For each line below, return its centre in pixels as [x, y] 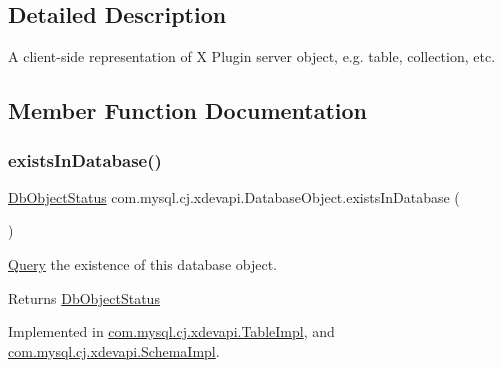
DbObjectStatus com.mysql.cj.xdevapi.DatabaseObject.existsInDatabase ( [234, 196]
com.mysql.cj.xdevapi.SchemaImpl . [114, 350]
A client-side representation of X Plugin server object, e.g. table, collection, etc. [252, 56]
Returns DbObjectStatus [84, 297]
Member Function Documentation [188, 110]
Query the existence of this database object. [142, 263]
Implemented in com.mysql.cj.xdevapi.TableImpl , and [171, 331]
